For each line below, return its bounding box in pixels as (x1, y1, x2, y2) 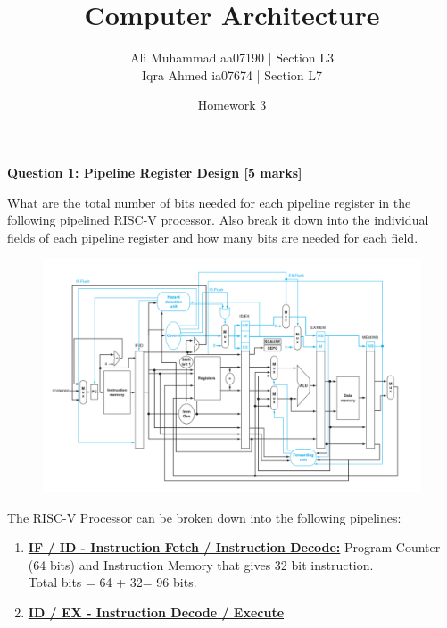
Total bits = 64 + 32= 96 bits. (28, 573, 197, 591)
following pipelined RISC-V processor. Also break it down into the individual (7, 211, 429, 229)
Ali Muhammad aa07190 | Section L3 (129, 48, 335, 67)
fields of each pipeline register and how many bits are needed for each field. (7, 227, 418, 246)
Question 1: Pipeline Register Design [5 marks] (7, 162, 302, 181)
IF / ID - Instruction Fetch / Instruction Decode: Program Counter (28, 538, 441, 557)
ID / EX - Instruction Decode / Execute (28, 602, 285, 621)
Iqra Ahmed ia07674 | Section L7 (141, 65, 323, 84)
